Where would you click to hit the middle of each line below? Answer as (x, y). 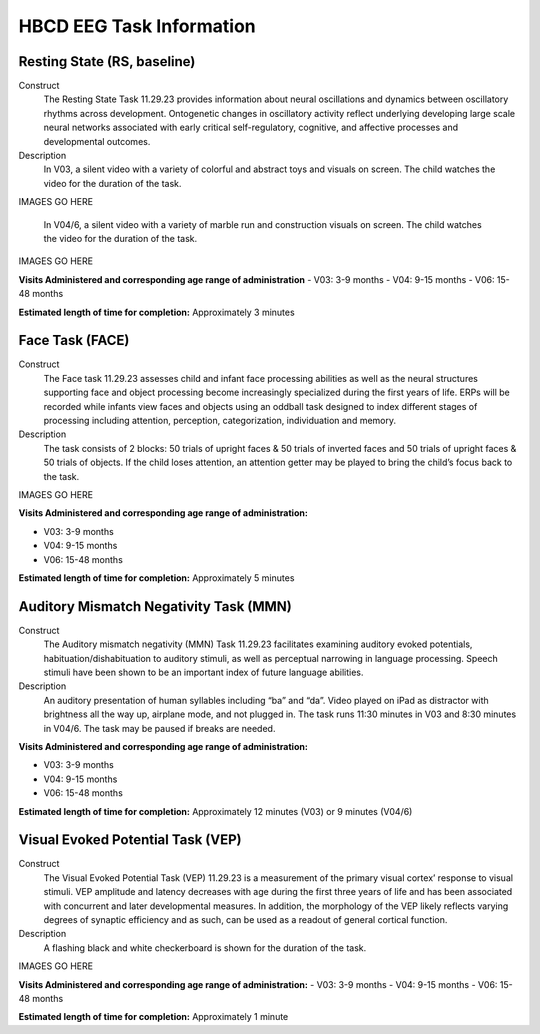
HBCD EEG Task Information (137, 26)
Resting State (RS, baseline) (107, 61)
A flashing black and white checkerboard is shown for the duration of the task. (205, 947)
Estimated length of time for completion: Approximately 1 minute (153, 1017)
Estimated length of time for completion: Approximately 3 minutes (156, 312)
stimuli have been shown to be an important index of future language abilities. (203, 672)
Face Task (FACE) (74, 340)
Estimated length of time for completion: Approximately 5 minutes (156, 577)
